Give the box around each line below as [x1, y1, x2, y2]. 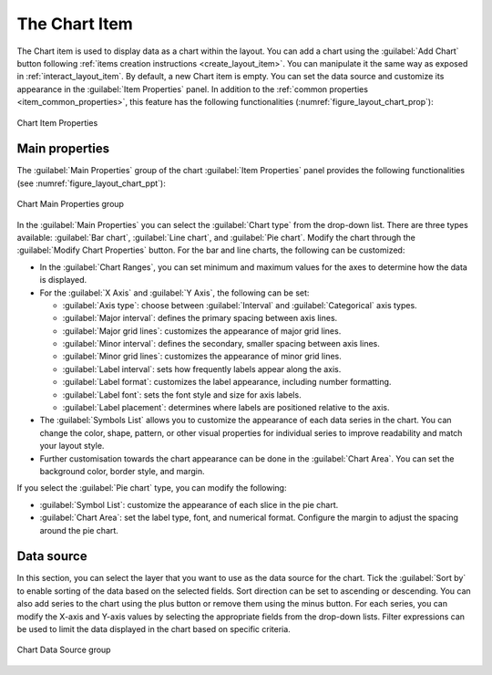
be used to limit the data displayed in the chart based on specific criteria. [16, 624, 291, 635]
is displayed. [39, 275, 87, 286]
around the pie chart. [39, 524, 118, 535]
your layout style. [39, 441, 105, 452]
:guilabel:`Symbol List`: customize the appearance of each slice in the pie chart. [39, 499, 339, 510]
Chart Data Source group [16, 644, 111, 656]
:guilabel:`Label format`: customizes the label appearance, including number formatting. [62, 377, 392, 388]
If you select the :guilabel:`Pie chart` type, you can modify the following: [16, 483, 287, 493]
